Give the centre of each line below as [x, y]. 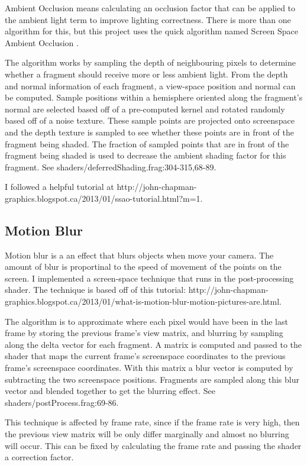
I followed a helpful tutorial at [59, 187]
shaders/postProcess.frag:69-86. [62, 402]
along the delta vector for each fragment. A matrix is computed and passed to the [153, 344]
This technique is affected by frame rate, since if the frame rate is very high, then [152, 422]
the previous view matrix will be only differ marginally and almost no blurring [147, 434]
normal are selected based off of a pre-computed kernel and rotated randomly [145, 109]
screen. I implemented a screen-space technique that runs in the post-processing [149, 278]
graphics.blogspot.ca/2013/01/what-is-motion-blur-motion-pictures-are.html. [143, 301]
